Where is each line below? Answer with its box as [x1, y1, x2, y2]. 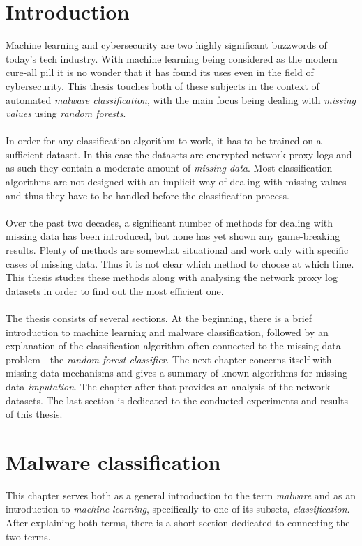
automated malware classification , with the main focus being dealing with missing [6, 92, 356, 107]
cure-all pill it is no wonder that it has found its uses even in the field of [6, 65, 314, 79]
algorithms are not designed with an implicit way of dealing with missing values [6, 174, 347, 189]
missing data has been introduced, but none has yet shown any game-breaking [6, 229, 340, 243]
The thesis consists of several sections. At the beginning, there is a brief [6, 311, 312, 325]
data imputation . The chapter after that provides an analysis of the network [6, 379, 331, 393]
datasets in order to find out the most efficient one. [6, 283, 224, 298]
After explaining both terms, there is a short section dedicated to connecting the [6, 515, 350, 530]
